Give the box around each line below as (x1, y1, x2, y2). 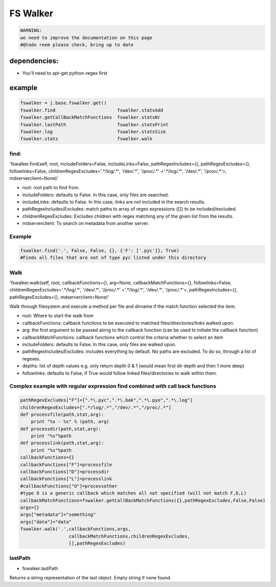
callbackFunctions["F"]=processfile (20, 462, 112, 467)
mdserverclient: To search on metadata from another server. (22, 220, 149, 227)
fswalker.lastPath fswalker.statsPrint (20, 122, 169, 127)
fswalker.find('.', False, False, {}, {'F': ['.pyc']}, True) (20, 247, 179, 253)
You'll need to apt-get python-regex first (22, 70, 107, 76)
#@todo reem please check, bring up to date (20, 41, 134, 48)
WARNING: (20, 28, 42, 33)
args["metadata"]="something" (20, 512, 96, 517)
